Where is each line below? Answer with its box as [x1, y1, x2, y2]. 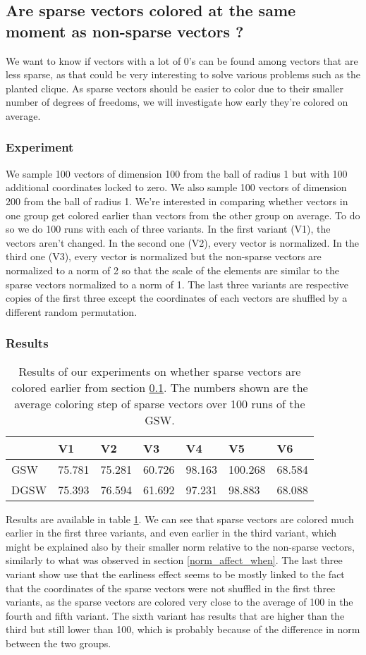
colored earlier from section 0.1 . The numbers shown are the [11, 379, 308, 396]
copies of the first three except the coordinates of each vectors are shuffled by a [6, 290, 348, 305]
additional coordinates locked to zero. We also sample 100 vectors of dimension [6, 180, 347, 195]
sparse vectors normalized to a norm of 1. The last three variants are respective [6, 276, 349, 291]
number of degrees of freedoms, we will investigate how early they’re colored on [6, 94, 348, 109]
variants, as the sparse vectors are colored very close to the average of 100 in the [6, 594, 353, 609]
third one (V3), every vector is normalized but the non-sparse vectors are [6, 249, 322, 264]
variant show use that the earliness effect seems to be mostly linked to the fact [6, 566, 345, 581]
